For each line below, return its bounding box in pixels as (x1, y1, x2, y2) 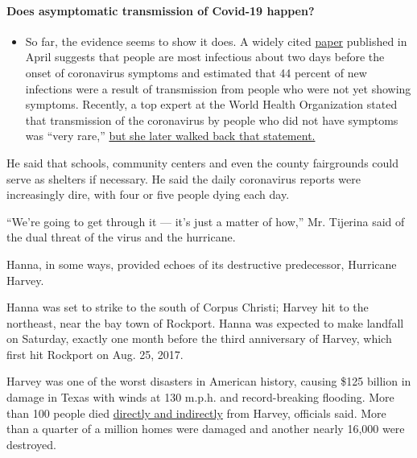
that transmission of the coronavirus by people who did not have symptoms (25, 111, 398, 128)
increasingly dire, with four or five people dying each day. (6, 186, 290, 203)
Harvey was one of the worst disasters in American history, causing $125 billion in (6, 373, 411, 390)
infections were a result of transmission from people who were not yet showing (25, 80, 411, 97)
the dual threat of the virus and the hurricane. (6, 229, 236, 246)
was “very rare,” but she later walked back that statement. (25, 127, 316, 144)
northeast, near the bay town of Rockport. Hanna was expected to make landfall (6, 314, 404, 331)
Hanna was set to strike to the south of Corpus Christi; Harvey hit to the (6, 299, 369, 316)
